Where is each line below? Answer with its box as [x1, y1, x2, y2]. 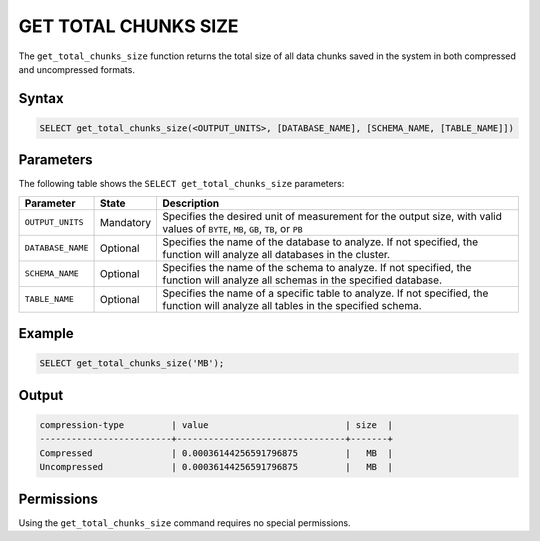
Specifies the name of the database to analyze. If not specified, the [162, 235, 479, 249]
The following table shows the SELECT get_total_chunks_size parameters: [18, 178, 345, 190]
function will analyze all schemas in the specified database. [162, 273, 442, 287]
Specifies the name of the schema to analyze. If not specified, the [162, 260, 472, 274]
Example [18, 325, 74, 342]
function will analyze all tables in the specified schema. [162, 298, 422, 312]
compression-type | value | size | [39, 420, 394, 431]
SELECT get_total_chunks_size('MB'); [39, 358, 225, 369]
